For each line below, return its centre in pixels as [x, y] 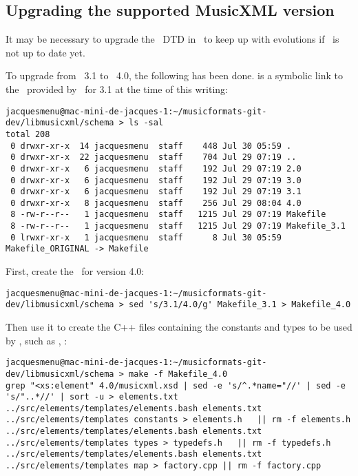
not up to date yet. [45, 52]
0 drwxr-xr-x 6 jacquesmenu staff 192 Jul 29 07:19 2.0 [156, 168]
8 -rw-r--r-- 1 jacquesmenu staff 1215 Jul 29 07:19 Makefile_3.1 [178, 226]
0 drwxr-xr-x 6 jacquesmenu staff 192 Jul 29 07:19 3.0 [156, 180]
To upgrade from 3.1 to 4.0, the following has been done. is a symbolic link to [174, 75]
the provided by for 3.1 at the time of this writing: [117, 89]
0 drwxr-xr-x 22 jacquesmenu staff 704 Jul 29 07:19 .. [154, 157]
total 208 [28, 134]
